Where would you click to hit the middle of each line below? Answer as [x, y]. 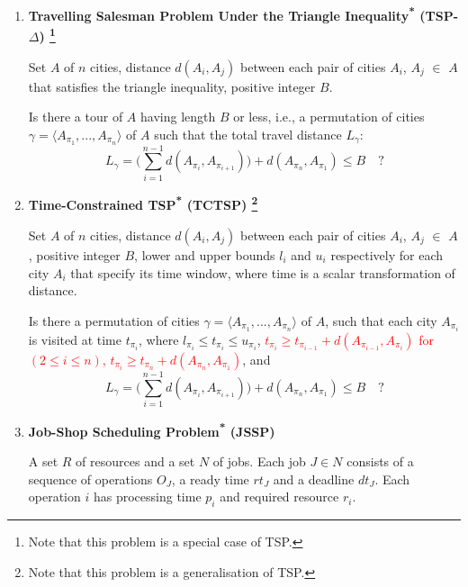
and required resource [279, 497]
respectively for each [387, 254]
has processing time [147, 497]
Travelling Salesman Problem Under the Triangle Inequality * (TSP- [243, 14]
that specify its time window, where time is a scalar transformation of [263, 272]
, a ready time [210, 479]
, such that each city [381, 320]
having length [178, 117]
